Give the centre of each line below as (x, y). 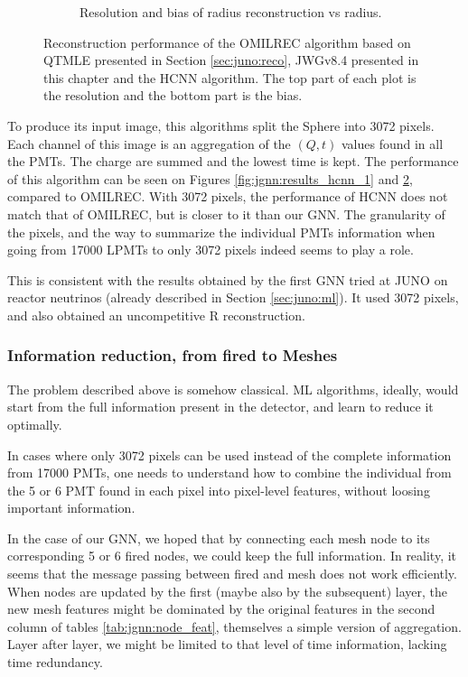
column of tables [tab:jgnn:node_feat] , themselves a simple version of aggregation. (234, 626)
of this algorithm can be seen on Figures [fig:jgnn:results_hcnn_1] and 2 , (210, 178)
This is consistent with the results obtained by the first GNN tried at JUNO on (228, 279)
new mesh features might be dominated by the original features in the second (221, 609)
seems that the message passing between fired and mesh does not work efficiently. (232, 574)
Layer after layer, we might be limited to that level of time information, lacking (227, 644)
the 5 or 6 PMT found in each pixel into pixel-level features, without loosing (219, 490)
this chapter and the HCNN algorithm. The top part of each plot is (230, 77)
